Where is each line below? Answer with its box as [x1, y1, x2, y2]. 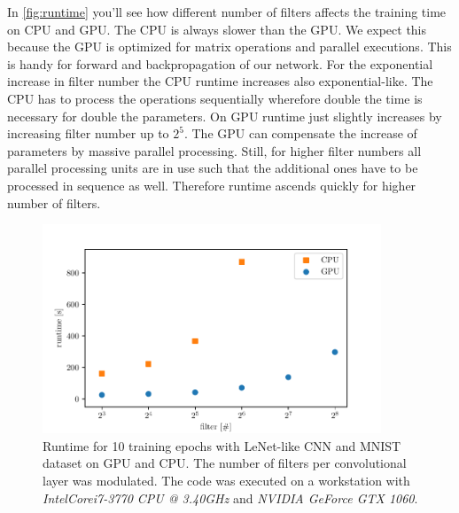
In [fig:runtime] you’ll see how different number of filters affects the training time [7, 3, 447, 20]
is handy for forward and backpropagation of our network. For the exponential [7, 54, 433, 73]
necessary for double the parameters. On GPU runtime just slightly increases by [7, 106, 442, 125]
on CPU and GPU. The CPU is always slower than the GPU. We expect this [7, 19, 427, 38]
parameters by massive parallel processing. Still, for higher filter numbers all [7, 141, 422, 159]
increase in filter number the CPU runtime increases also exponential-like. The [7, 72, 433, 90]
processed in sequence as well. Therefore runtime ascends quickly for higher [7, 175, 416, 194]
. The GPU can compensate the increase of [183, 124, 417, 143]
